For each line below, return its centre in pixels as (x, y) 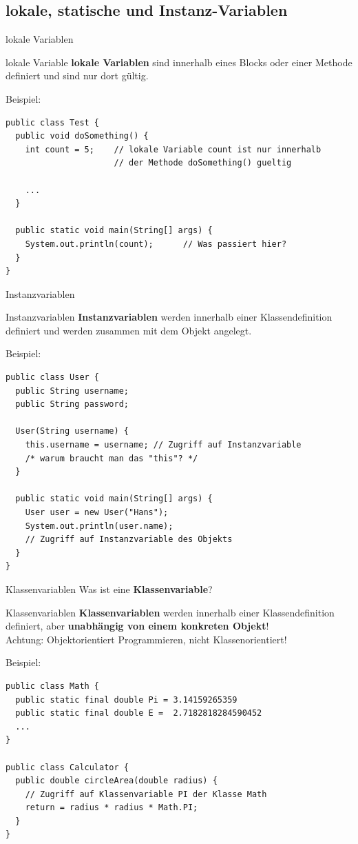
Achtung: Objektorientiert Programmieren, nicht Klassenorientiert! (146, 639)
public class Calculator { (67, 767)
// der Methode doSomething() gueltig (203, 163)
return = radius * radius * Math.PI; (112, 808)
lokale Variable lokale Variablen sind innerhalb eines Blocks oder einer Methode (179, 62)
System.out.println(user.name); (99, 526)
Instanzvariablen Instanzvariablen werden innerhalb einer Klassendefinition (169, 317)
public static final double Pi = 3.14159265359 (126, 700)
